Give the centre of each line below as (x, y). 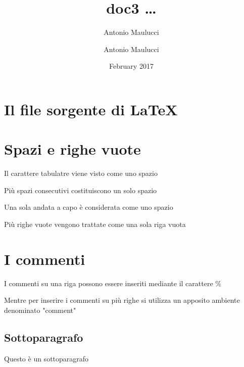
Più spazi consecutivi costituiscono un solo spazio (81, 190)
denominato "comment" (40, 310)
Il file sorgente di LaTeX (91, 109)
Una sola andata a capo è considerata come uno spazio (89, 207)
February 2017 (131, 66)
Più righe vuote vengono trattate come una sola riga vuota (95, 224)
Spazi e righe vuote (72, 149)
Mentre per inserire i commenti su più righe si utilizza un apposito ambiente (122, 300)
